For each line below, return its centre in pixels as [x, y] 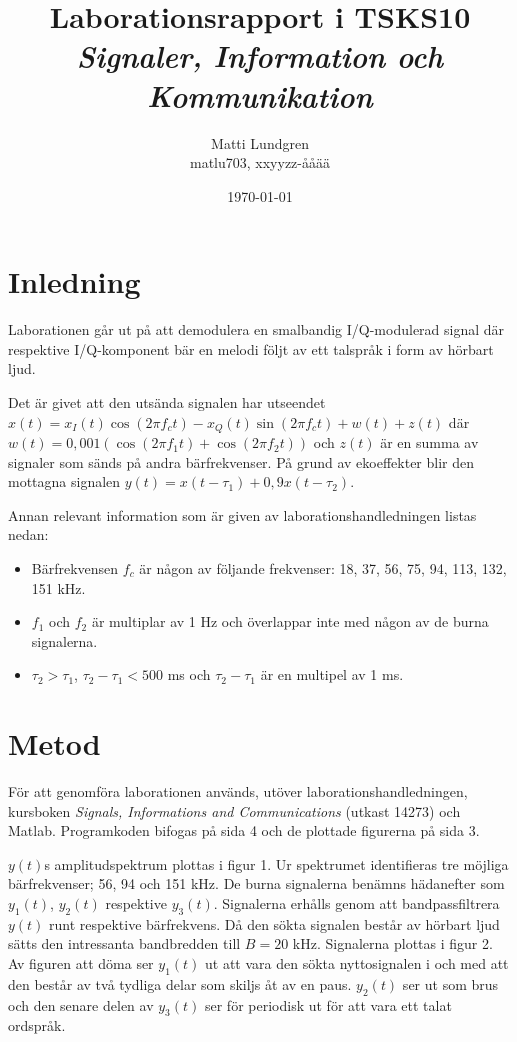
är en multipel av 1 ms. [332, 674]
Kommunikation [260, 95]
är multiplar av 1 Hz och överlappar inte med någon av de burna [290, 621]
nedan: [28, 534]
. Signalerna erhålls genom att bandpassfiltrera [356, 903]
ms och [189, 674]
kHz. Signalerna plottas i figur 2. [392, 943]
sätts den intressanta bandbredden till [124, 943]
